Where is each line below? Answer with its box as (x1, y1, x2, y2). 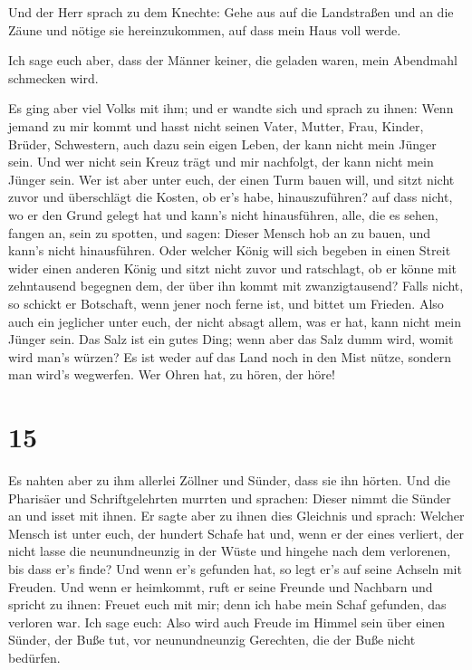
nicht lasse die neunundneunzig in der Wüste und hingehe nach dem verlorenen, (8, 541, 451, 560)
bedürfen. (8, 647, 61, 666)
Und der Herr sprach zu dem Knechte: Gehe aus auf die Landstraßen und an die (8, 3, 454, 21)
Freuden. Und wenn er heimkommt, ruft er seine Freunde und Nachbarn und (8, 577, 433, 596)
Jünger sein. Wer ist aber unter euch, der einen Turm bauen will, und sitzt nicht (8, 169, 455, 188)
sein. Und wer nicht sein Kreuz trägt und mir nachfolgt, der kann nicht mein (8, 152, 434, 171)
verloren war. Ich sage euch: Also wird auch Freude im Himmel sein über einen (8, 612, 446, 631)
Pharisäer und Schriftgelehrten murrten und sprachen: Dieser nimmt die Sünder (8, 488, 451, 507)
